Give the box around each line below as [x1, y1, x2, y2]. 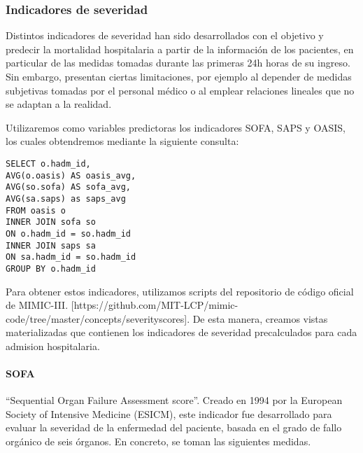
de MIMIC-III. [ [6, 298, 74, 312]
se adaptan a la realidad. [6, 97, 112, 111]
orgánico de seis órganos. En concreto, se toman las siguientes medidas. [6, 434, 311, 449]
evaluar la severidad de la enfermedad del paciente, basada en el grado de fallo [6, 420, 342, 435]
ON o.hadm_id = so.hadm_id [6, 228, 131, 239]
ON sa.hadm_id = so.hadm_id [6, 252, 136, 263]
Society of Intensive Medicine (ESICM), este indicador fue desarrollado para [6, 406, 332, 421]
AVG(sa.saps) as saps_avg [6, 193, 126, 204]
